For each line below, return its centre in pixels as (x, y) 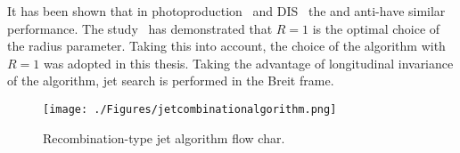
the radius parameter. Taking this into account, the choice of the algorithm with (226, 46)
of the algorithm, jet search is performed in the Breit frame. (171, 81)
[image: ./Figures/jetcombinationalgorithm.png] (190, 109)
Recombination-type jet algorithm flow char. (164, 137)
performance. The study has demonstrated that (140, 28)
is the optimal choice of (376, 28)
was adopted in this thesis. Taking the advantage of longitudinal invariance (248, 63)
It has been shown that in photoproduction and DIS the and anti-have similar (226, 11)
